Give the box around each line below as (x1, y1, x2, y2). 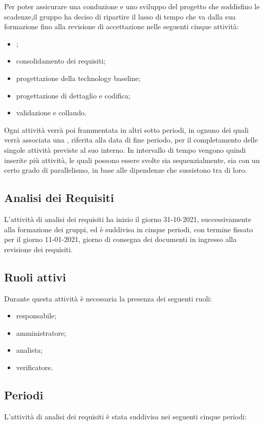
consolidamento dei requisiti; (16, 55, 106, 66)
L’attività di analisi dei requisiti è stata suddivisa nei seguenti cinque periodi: (4, 411, 247, 421)
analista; (16, 345, 43, 355)
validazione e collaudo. (16, 107, 87, 118)
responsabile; (16, 310, 57, 321)
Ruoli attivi (4, 269, 67, 285)
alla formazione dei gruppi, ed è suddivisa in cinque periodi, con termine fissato (4, 224, 253, 234)
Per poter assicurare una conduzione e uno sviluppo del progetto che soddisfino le (4, 1, 260, 11)
